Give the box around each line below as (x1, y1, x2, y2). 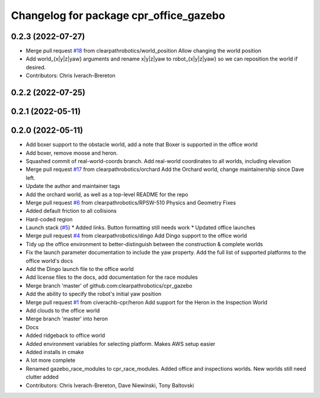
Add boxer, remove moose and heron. (25, 149, 118, 157)
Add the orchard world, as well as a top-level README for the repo (25, 190, 188, 198)
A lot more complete (25, 356, 76, 364)
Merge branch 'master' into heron (25, 315, 108, 323)
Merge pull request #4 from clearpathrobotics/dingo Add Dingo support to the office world (25, 232, 247, 240)
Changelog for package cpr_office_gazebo (11, 9, 225, 22)
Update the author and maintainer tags (25, 183, 120, 190)
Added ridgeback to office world (25, 332, 105, 339)
